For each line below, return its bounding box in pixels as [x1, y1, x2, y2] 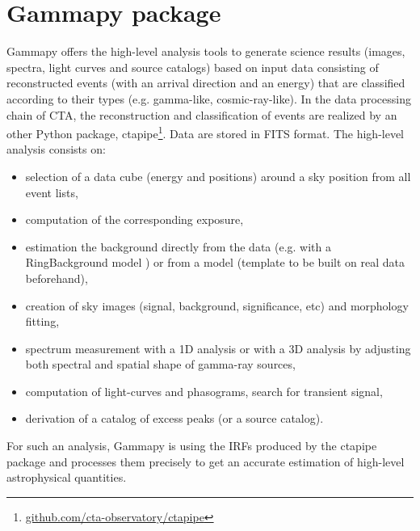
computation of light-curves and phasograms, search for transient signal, [25, 382, 383, 399]
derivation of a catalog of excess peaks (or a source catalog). [25, 410, 324, 427]
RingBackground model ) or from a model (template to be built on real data [25, 254, 405, 271]
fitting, [25, 313, 60, 330]
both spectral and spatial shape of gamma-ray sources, [25, 356, 296, 373]
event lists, [25, 183, 78, 200]
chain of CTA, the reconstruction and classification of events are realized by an [6, 106, 397, 123]
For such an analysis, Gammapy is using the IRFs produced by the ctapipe [6, 437, 377, 454]
